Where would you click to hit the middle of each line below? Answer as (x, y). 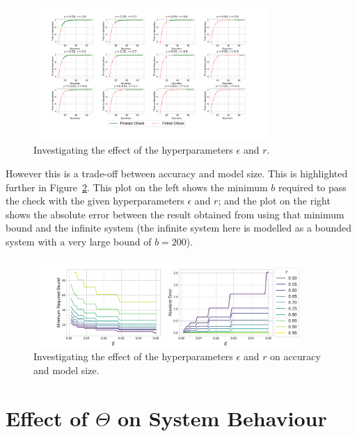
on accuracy (295, 356)
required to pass (312, 187)
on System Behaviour (222, 418)
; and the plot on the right (274, 201)
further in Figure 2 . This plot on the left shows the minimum (137, 187)
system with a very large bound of (79, 241)
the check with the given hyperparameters (95, 201)
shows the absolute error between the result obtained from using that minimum (175, 214)
